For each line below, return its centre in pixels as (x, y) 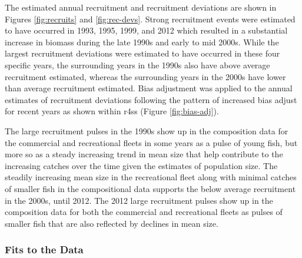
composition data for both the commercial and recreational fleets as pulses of (144, 212)
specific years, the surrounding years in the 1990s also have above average (137, 64)
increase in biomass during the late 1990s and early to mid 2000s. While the (142, 42)
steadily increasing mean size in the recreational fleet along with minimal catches (151, 177)
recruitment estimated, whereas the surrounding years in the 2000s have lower (145, 76)
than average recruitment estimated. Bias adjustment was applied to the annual (149, 88)
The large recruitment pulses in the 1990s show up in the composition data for (147, 130)
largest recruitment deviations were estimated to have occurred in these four (142, 53)
